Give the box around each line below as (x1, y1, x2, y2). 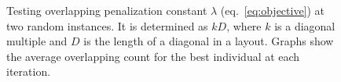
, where (226, 17, 262, 34)
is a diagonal (274, 17, 335, 34)
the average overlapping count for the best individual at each (6, 48, 300, 64)
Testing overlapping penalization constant (6, 2, 207, 18)
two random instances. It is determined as (6, 17, 208, 34)
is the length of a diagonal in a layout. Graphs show (83, 33, 334, 49)
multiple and (6, 33, 68, 49)
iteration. (6, 63, 51, 80)
